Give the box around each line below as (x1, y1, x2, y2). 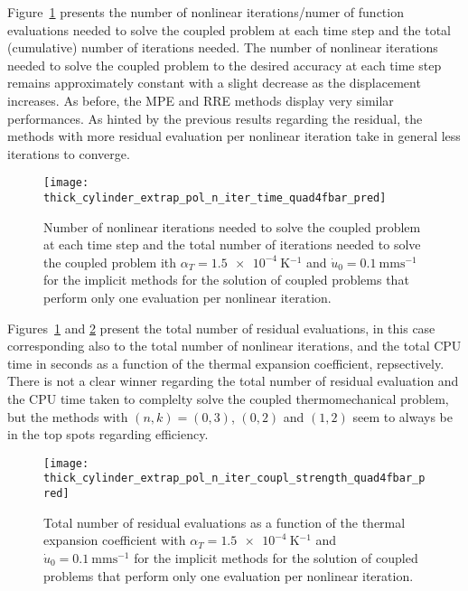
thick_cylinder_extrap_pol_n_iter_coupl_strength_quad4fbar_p (43, 472, 426, 485)
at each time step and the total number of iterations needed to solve (43, 235, 421, 254)
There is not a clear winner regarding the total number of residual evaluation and (7, 371, 459, 390)
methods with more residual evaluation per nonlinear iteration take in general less (7, 127, 461, 145)
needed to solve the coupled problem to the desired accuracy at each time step (7, 55, 442, 74)
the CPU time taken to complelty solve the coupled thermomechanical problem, (7, 389, 449, 408)
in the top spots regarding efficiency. (7, 425, 209, 444)
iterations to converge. (7, 144, 130, 163)
